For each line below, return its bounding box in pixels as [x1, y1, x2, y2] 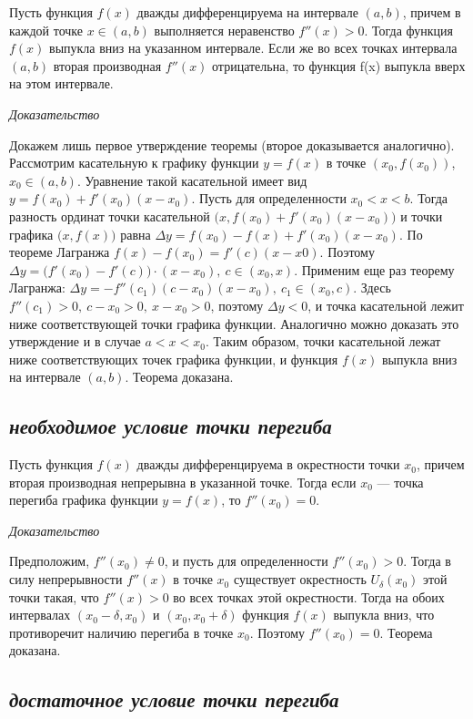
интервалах [9, 605, 71, 624]
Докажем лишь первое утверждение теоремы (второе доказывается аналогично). [9, 135, 455, 154]
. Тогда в [403, 551, 451, 570]
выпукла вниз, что [333, 605, 435, 624]
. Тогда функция [364, 20, 454, 39]
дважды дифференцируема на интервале [136, 3, 358, 21]
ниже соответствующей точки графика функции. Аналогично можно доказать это [9, 313, 459, 333]
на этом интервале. [9, 74, 114, 93]
